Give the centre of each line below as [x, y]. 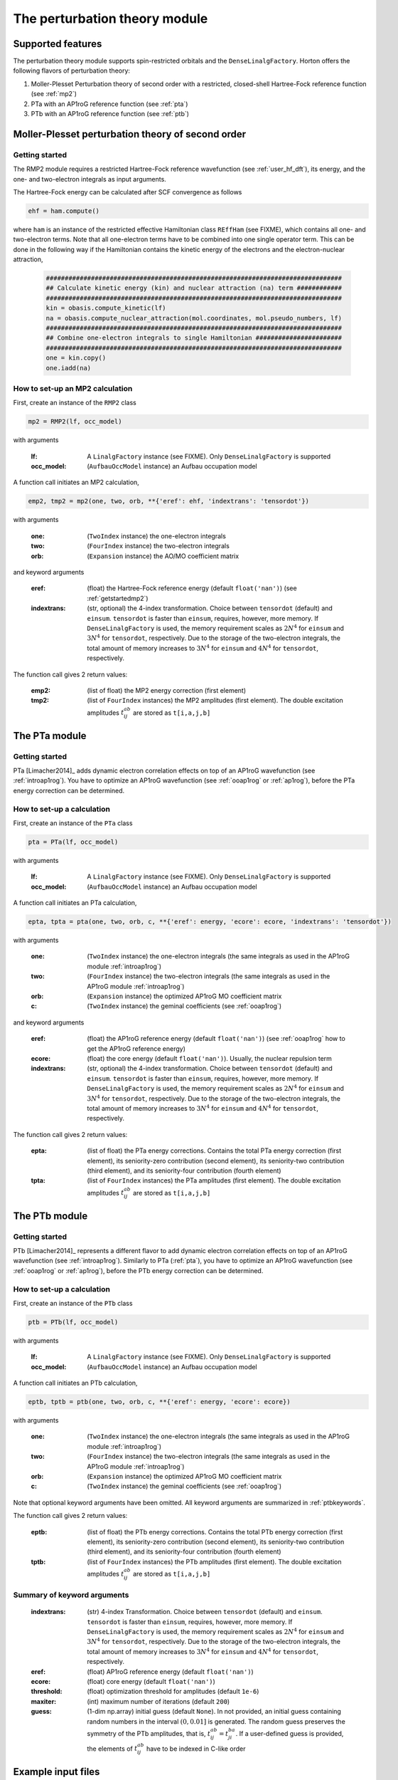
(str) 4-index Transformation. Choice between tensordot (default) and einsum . [205, 1612]
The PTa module [50, 736]
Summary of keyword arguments [71, 1595]
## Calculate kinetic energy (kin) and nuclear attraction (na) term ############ [194, 288]
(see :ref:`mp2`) [54, 94]
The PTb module [50, 1216]
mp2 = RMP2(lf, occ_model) [75, 422]
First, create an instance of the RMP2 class [75, 403]
